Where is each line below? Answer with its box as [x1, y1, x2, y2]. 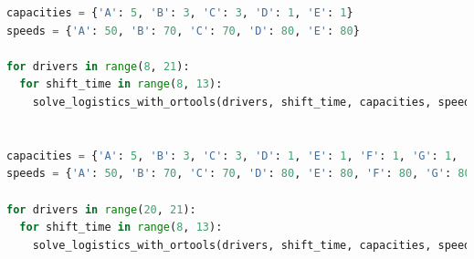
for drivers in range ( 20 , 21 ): [6, 202, 196, 216]
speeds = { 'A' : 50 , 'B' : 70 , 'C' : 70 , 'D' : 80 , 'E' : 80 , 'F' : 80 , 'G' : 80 [6, 167, 471, 181]
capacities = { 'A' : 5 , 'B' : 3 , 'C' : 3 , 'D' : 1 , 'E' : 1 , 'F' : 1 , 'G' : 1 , [6, 149, 458, 162]
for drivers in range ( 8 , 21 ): [6, 59, 190, 73]
